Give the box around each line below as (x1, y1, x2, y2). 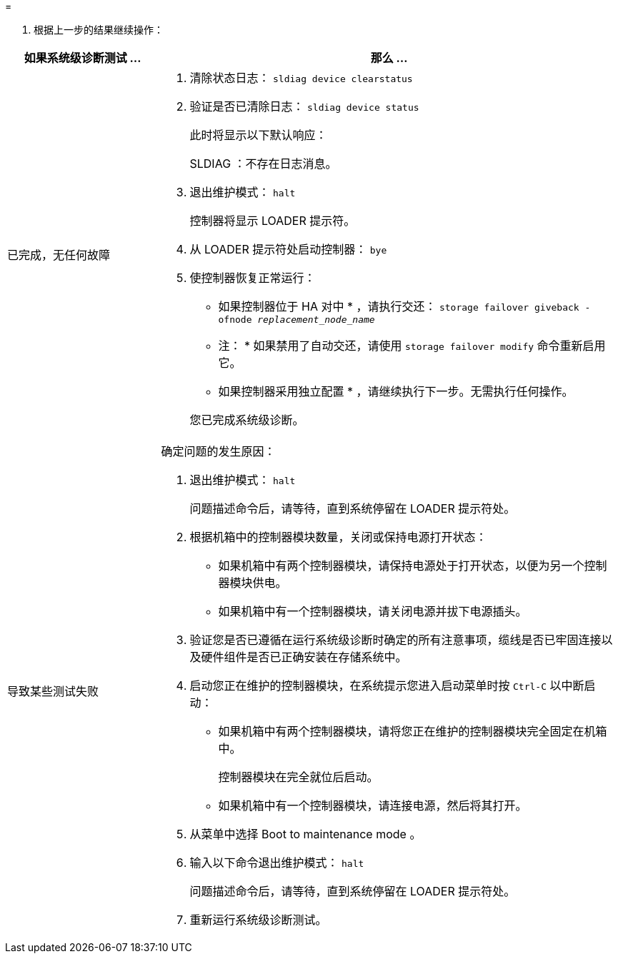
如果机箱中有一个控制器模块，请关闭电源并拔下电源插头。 (218, 604, 527, 618)
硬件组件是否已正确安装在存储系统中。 (201, 650, 407, 664)
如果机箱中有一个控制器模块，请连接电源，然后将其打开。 (218, 798, 527, 813)
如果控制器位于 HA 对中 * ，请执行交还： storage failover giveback (218, 299, 579, 313)
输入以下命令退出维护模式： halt (189, 855, 364, 870)
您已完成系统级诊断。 (189, 413, 304, 427)
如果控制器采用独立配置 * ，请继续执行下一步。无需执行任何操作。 (218, 384, 574, 398)
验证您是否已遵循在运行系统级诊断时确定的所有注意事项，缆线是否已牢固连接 (189, 633, 602, 647)
